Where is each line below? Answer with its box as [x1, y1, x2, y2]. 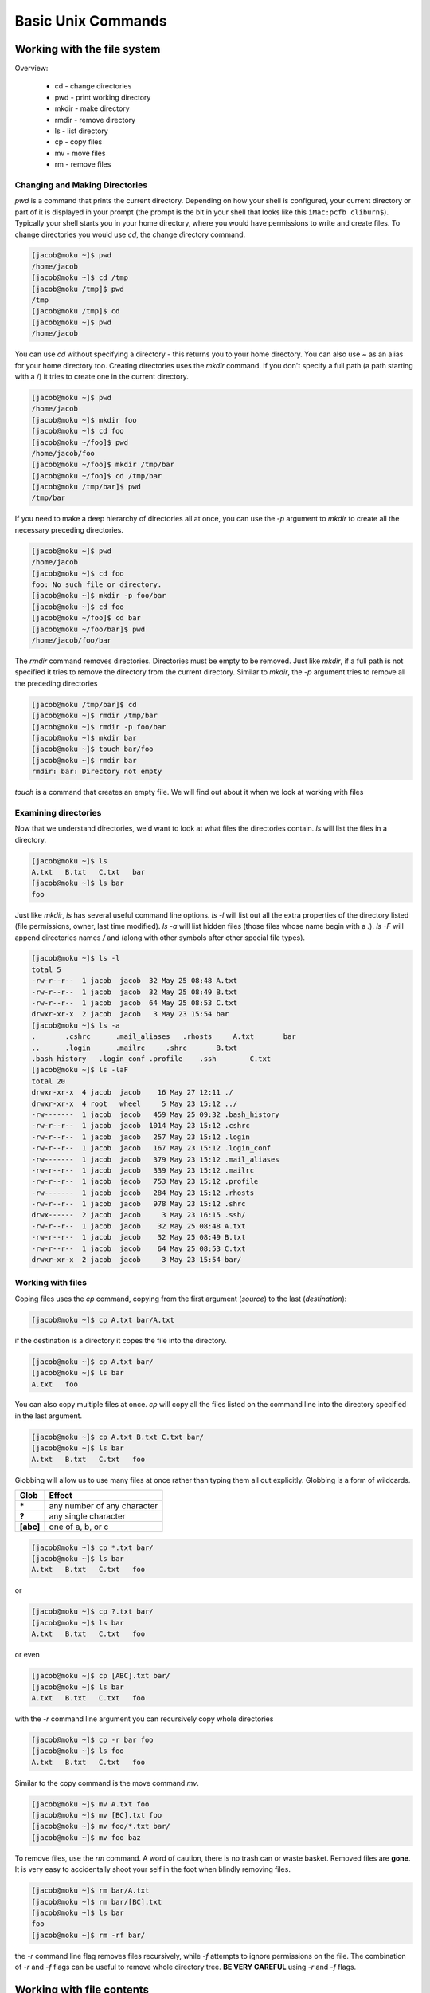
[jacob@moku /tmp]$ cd [31, 307, 120, 316]
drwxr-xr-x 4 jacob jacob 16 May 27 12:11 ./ [31, 1088, 234, 1097]
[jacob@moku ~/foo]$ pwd [31, 438, 129, 446]
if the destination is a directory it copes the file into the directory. [14, 1335, 227, 1345]
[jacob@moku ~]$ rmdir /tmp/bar [31, 711, 158, 721]
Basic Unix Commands [14, 12, 167, 29]
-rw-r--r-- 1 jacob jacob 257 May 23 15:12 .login [31, 1132, 250, 1142]
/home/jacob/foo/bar [31, 635, 111, 645]
